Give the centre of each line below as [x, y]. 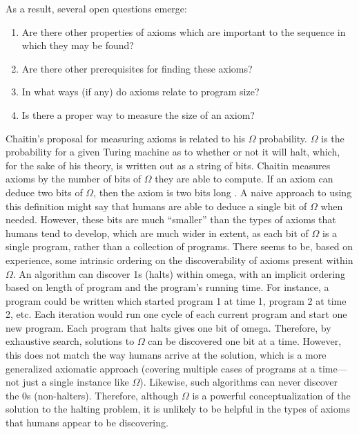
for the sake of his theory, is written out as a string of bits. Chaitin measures [168, 165]
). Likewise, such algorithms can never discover [239, 382]
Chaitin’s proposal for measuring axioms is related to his [126, 138]
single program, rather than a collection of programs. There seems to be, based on [179, 246]
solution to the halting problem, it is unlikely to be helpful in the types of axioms [178, 409]
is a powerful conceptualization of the [271, 395]
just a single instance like [76, 382]
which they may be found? [78, 45]
